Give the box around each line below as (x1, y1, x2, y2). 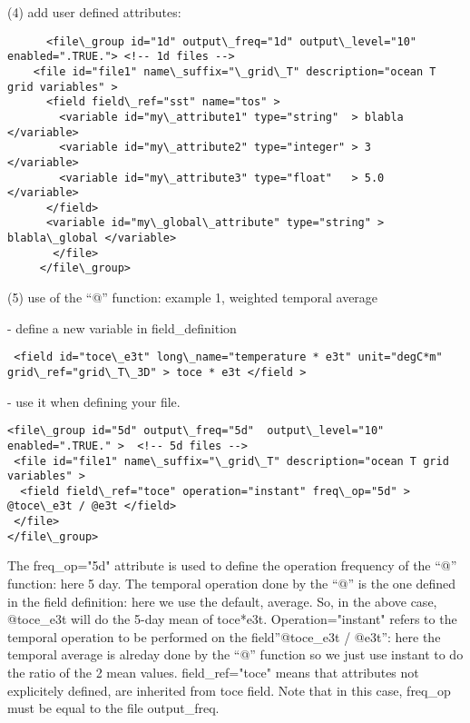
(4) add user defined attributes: (7, 3, 181, 21)
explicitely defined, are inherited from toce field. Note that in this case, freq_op (7, 680, 451, 699)
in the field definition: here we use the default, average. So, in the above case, (7, 591, 437, 610)
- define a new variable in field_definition (7, 318, 237, 337)
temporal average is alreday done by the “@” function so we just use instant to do (7, 645, 464, 664)
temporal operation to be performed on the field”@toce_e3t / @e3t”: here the (7, 627, 441, 646)
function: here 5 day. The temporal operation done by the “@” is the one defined (7, 574, 456, 593)
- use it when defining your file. (7, 391, 181, 411)
